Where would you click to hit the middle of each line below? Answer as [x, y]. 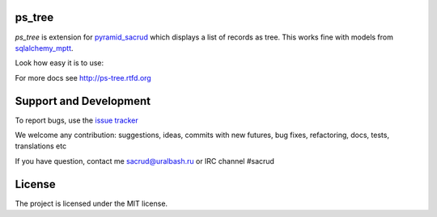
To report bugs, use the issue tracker [77, 120]
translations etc [41, 146]
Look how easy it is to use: [59, 63]
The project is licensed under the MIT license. [91, 203]
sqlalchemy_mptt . [44, 48]
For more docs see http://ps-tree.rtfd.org [83, 77]
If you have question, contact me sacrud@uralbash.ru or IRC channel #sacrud [145, 161]
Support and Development [83, 101]
